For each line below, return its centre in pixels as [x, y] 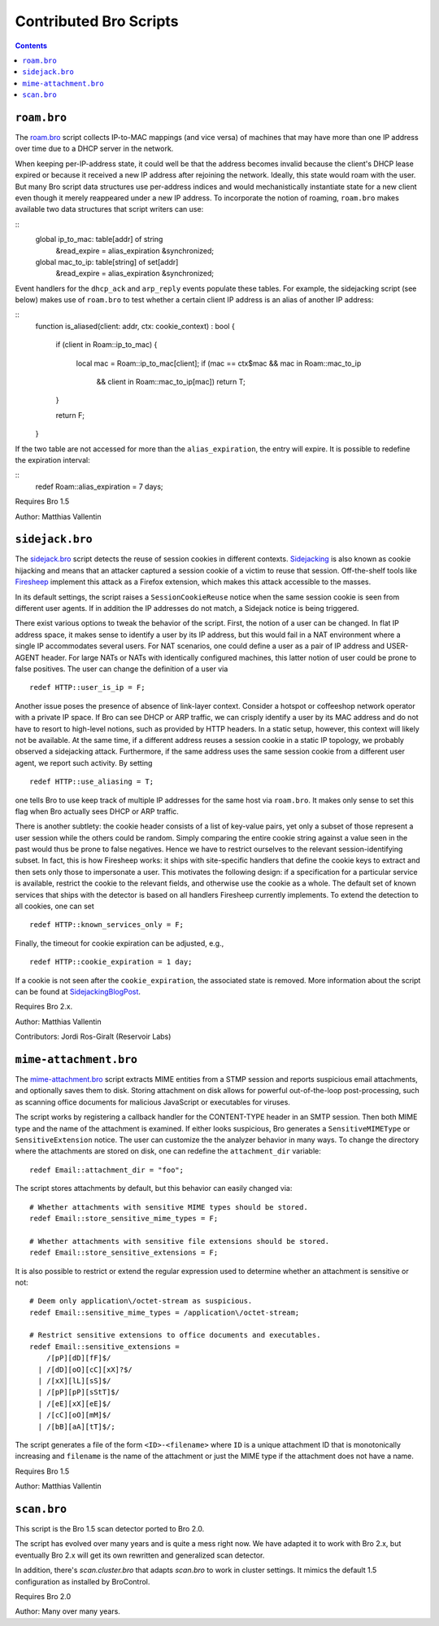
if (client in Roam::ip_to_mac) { [106, 345]
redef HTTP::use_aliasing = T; [92, 782]
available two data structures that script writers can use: [109, 209]
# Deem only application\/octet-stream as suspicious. [141, 1301]
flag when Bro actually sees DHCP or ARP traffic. [97, 811]
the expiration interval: [52, 460]
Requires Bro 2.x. [44, 1007]
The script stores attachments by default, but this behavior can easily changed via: [154, 1189]
